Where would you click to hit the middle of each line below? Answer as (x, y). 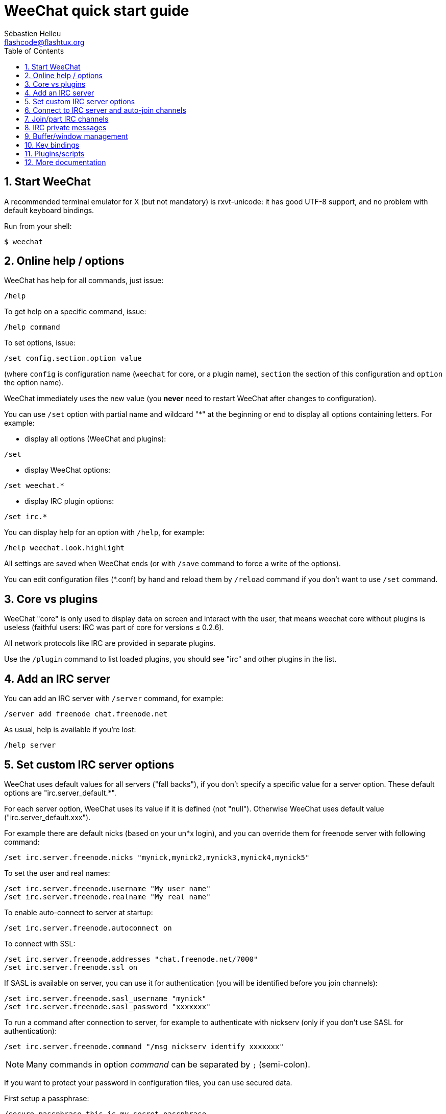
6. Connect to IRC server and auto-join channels (105, 110)
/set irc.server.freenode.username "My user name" (107, 888)
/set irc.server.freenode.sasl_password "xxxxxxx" (107, 1006)
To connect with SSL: (40, 943)
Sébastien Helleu (33, 33)
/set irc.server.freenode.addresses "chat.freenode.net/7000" (131, 959)
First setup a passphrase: (47, 1098)
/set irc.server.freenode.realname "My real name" (107, 897)
